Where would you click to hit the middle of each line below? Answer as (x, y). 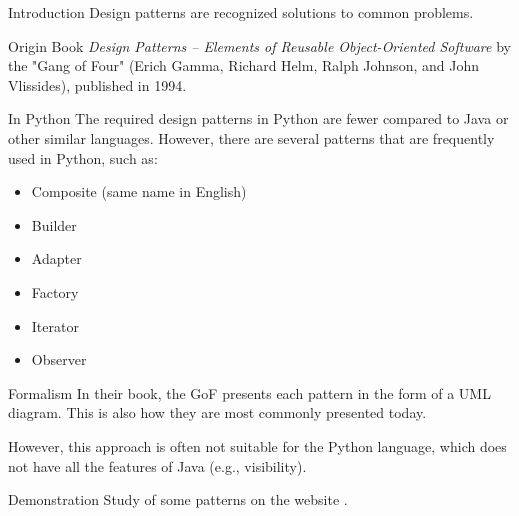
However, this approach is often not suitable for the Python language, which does (257, 445)
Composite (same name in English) (139, 191)
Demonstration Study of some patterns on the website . (178, 499)
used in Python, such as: (83, 157)
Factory (55, 291)
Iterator (55, 325)
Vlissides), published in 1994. (97, 84)
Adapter (56, 258)
